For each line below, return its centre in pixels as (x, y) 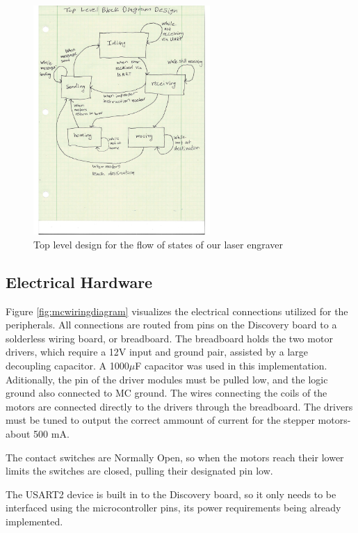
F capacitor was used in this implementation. (231, 366)
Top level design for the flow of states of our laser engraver (158, 244)
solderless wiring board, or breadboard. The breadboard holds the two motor (169, 338)
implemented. (34, 522)
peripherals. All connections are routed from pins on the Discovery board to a (171, 325)
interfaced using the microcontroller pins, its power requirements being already (173, 508)
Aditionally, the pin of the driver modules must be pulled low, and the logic (167, 379)
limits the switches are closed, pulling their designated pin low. (139, 471)
